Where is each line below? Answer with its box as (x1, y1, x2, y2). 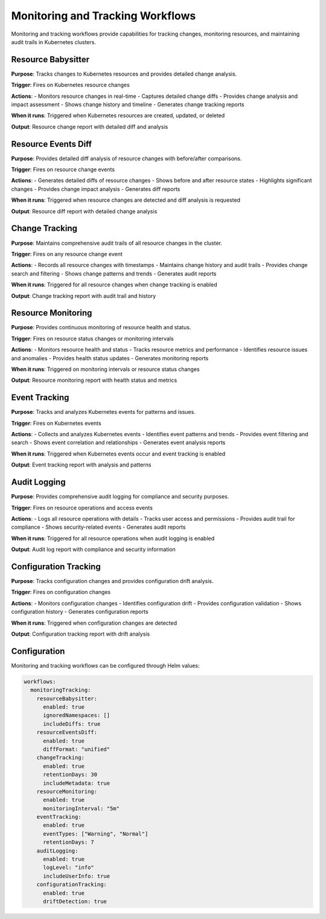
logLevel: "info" (43, 864, 95, 871)
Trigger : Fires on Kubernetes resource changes (11, 82, 130, 89)
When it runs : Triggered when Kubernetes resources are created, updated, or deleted (11, 112, 225, 119)
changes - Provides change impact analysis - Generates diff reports (11, 185, 181, 193)
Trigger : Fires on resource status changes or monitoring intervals (11, 335, 174, 342)
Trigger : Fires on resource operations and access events (11, 504, 153, 511)
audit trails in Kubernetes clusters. (11, 38, 97, 45)
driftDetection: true (43, 898, 107, 904)
